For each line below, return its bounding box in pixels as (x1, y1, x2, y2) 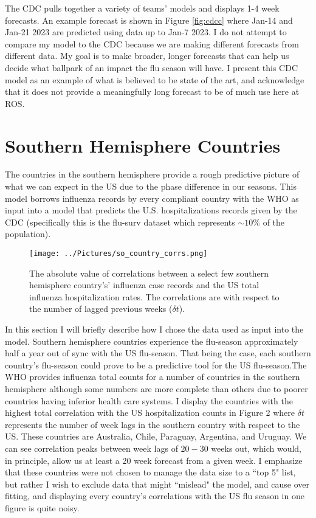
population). (5, 227, 51, 240)
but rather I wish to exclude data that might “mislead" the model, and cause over (5, 477, 310, 490)
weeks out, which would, (211, 442, 301, 454)
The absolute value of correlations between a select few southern (29, 266, 269, 279)
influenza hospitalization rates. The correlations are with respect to (29, 290, 280, 303)
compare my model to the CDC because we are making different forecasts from (5, 37, 299, 50)
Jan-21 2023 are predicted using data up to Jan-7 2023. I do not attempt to (5, 26, 287, 38)
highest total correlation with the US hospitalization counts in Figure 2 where (5, 406, 295, 419)
